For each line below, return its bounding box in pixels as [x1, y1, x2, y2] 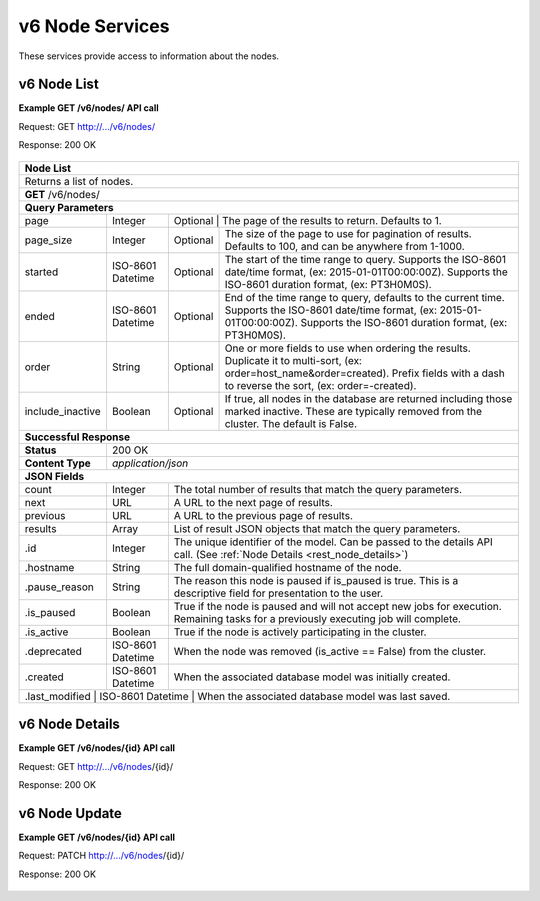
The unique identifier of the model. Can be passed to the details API [173, 535, 494, 549]
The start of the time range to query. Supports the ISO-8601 [224, 252, 507, 266]
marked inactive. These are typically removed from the [224, 404, 483, 418]
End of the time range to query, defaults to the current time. [224, 290, 505, 304]
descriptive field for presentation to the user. [173, 586, 384, 600]
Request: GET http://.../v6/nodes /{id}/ [18, 760, 174, 772]
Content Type [24, 456, 92, 470]
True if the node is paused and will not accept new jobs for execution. [173, 599, 502, 613]
